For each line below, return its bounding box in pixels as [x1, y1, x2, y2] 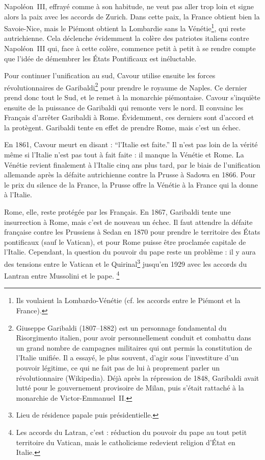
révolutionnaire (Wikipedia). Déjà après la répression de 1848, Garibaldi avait [16, 372, 259, 383]
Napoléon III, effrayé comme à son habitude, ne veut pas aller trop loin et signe [4, 1, 254, 11]
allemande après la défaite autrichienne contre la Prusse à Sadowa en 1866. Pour [4, 169, 256, 180]
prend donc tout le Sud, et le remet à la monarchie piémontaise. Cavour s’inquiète [4, 92, 260, 103]
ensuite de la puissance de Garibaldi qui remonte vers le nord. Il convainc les [4, 102, 244, 112]
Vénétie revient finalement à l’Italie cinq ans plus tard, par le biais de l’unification [4, 159, 260, 170]
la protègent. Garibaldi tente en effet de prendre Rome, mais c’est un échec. [4, 122, 241, 132]
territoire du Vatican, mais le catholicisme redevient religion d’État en [16, 436, 235, 447]
